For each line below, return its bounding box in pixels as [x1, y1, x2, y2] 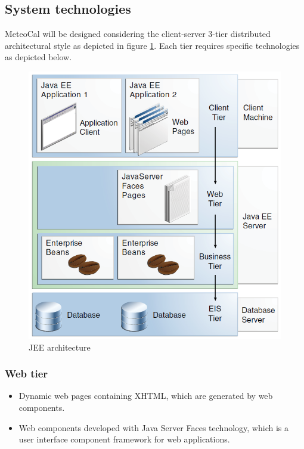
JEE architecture [29, 340, 91, 353]
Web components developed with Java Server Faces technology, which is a [18, 421, 289, 433]
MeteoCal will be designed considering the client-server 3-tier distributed [5, 27, 271, 40]
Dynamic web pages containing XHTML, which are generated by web [18, 389, 273, 402]
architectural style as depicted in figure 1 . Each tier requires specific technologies [5, 39, 300, 51]
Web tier [5, 366, 48, 381]
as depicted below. [5, 51, 72, 63]
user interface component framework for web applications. [18, 433, 230, 445]
